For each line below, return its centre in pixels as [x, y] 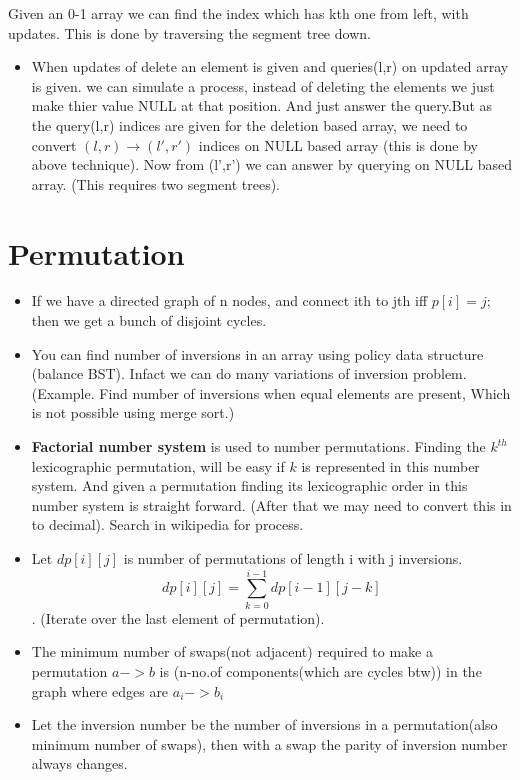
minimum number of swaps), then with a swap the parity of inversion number [269, 743]
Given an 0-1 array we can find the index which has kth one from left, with [238, 13]
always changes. [79, 763]
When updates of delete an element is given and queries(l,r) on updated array [270, 66]
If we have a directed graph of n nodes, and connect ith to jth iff [229, 300]
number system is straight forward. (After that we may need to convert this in [271, 504]
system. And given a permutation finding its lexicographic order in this [249, 485]
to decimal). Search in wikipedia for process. [167, 524]
